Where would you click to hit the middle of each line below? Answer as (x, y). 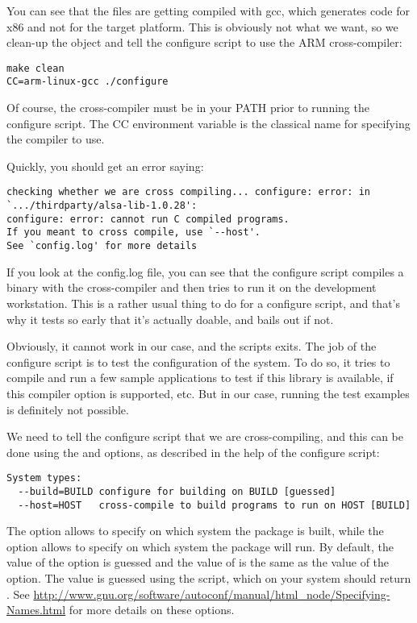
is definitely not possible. (68, 409)
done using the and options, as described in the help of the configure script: (193, 452)
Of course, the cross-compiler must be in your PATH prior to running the (188, 108)
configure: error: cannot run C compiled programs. (148, 219)
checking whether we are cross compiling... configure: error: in (189, 192)
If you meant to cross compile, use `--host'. (133, 233)
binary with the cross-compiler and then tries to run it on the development (192, 287)
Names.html (36, 610)
